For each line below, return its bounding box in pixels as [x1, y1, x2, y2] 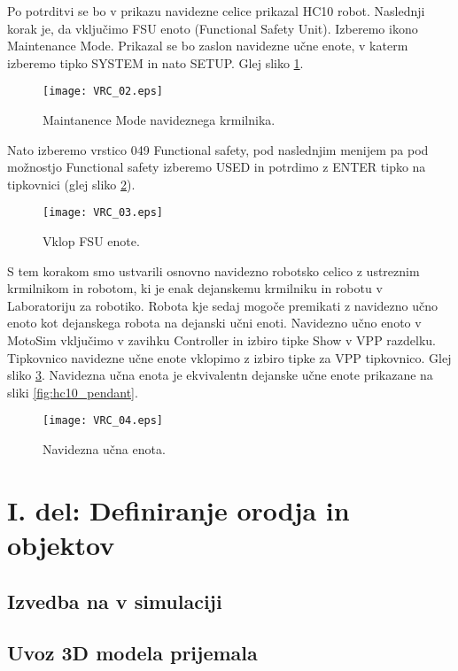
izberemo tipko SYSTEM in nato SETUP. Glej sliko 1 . [7, 53, 304, 72]
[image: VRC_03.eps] [43, 206, 164, 220]
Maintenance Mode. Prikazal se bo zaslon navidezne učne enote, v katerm [7, 36, 408, 55]
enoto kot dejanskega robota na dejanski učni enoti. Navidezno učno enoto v [7, 313, 422, 332]
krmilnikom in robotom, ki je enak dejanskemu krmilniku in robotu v [7, 279, 383, 297]
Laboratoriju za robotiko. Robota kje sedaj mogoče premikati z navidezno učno [7, 296, 438, 314]
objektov [7, 527, 115, 563]
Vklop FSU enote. [43, 232, 140, 251]
